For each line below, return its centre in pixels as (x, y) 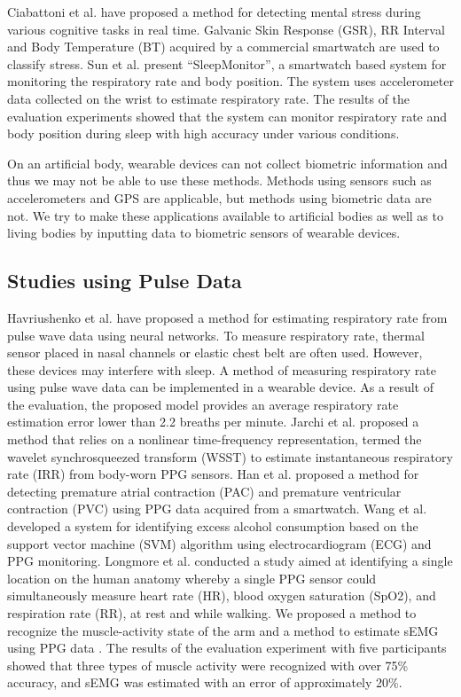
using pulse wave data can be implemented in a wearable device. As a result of (220, 387)
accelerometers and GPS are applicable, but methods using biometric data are (219, 197)
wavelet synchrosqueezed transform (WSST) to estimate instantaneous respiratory (230, 456)
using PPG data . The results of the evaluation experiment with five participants (227, 648)
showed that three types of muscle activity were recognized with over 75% (208, 665)
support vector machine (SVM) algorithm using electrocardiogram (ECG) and (219, 543)
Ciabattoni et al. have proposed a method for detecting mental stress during (214, 12)
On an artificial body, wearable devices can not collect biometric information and (227, 163)
